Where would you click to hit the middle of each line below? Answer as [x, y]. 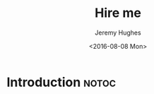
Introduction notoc [61, 82]
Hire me [118, 13]
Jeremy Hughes [118, 33]
